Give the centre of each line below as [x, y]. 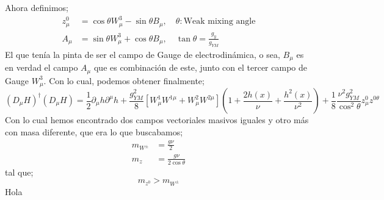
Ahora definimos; [37, 7]
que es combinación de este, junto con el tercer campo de [200, 67]
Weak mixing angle [219, 22]
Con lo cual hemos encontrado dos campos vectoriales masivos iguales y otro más [157, 120]
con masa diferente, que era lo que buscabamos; [94, 131]
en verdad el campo [42, 67]
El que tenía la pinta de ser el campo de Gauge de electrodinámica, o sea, [143, 54]
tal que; [19, 172]
